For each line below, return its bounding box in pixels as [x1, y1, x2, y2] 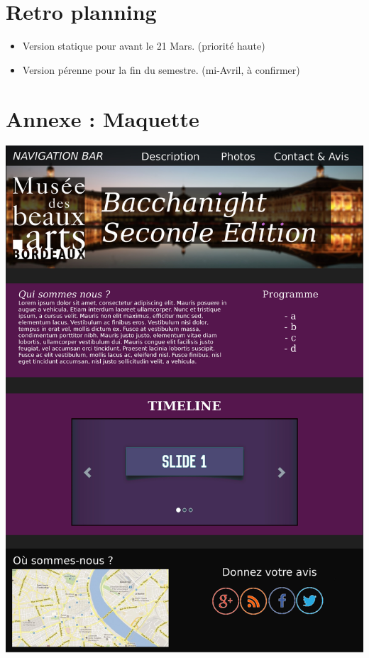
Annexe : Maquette [6, 104, 199, 133]
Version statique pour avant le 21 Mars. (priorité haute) [22, 38, 265, 53]
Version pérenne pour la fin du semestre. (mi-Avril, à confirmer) [22, 62, 300, 77]
